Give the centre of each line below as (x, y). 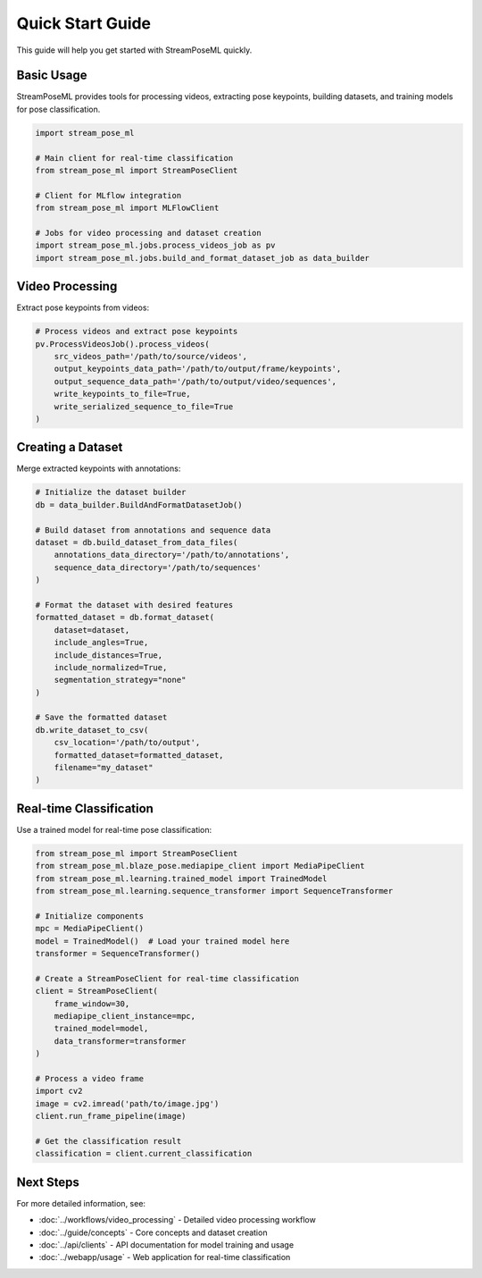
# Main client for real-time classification (134, 158)
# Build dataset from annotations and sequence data (153, 530)
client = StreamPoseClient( (96, 991)
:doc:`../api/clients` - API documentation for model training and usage (166, 1244)
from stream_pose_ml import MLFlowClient (127, 208)
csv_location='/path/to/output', (127, 743)
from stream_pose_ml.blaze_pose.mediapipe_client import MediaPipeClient (200, 866)
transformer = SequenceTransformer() (118, 954)
